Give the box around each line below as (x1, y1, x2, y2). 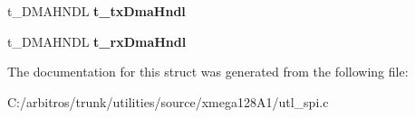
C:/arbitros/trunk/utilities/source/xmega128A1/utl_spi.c (7, 92, 329, 111)
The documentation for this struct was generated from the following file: (7, 62, 409, 81)
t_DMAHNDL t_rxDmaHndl (7, 32, 187, 50)
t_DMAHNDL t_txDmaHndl (7, 2, 186, 20)
